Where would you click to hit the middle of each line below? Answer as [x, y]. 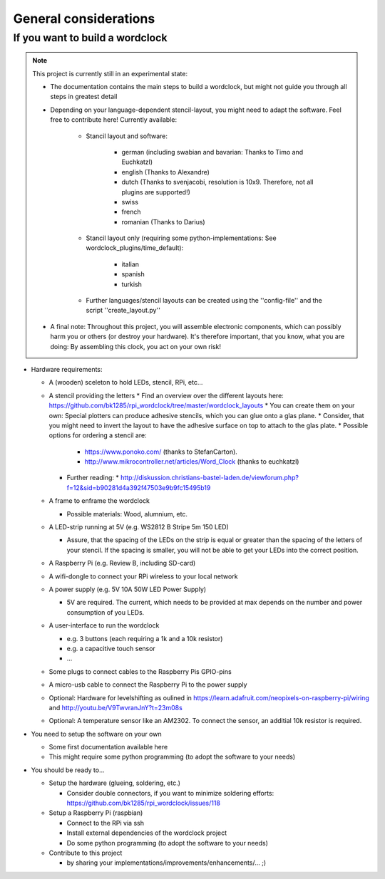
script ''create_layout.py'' [123, 311]
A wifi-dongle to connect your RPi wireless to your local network [143, 576]
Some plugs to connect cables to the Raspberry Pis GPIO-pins [140, 671]
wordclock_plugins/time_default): [135, 248]
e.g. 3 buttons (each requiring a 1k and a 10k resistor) [145, 638]
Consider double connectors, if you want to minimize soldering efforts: [170, 793]
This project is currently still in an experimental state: [110, 73]
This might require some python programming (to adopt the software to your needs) [172, 757]
